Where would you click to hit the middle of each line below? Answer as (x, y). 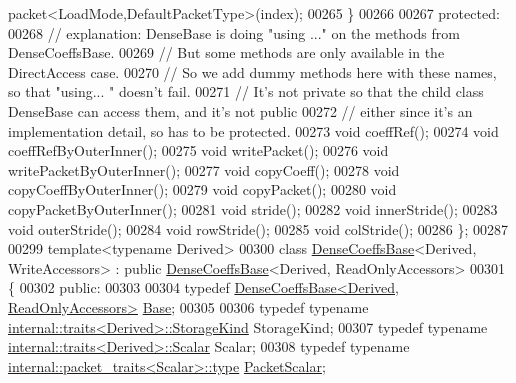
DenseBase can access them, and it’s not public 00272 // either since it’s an (240, 110)
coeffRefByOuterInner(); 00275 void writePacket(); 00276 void (198, 150)
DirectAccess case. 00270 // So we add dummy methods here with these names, (252, 71)
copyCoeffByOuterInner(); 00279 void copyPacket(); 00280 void (202, 189)
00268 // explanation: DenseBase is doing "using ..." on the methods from (234, 32)
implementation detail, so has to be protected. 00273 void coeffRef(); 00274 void (253, 130)
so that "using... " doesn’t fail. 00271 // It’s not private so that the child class (246, 91)
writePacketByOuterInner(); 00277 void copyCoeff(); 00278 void (204, 169)
